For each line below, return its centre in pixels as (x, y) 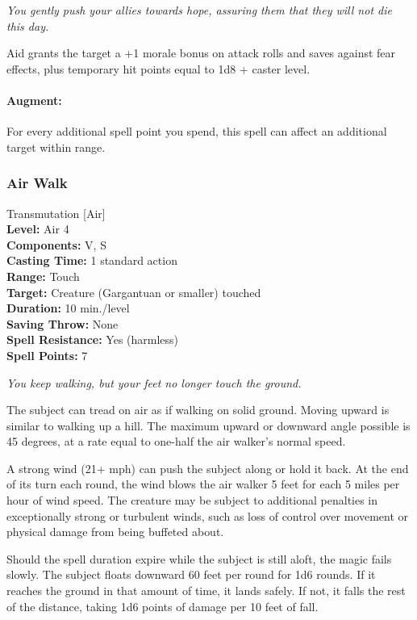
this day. (28, 25)
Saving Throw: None (63, 323)
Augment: (34, 100)
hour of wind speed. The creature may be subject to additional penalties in (192, 500)
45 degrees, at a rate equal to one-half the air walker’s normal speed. (176, 441)
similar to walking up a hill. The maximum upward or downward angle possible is (208, 425)
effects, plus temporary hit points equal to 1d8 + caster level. (158, 68)
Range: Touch (43, 276)
